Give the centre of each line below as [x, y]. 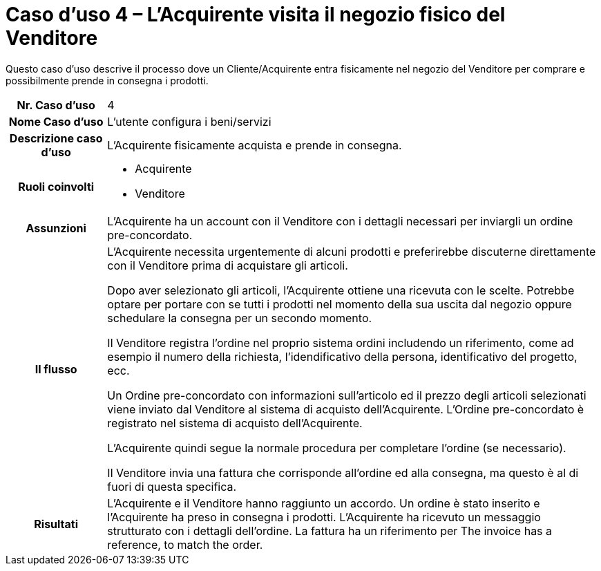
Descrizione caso [56, 138]
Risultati [56, 524]
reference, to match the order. [185, 544]
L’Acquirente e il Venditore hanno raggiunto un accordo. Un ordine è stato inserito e [324, 503]
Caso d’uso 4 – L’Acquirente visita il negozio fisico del [256, 15]
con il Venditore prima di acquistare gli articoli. [228, 265]
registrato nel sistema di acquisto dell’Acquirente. [235, 423]
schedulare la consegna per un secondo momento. [240, 318]
